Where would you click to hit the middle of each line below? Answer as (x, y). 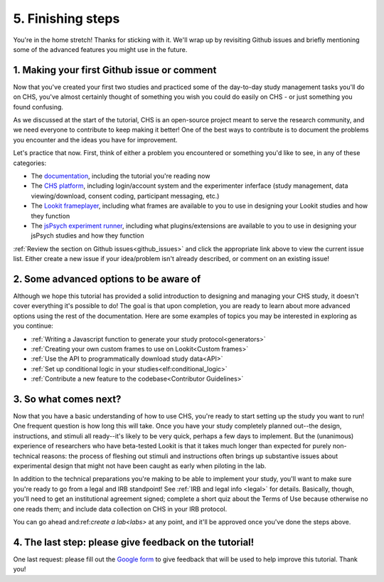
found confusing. (38, 107)
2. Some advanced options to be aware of (107, 279)
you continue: (33, 326)
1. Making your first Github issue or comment (115, 70)
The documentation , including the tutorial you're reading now (121, 176)
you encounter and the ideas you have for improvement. (95, 139)
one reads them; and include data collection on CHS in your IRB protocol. (120, 509)
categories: (30, 163)
